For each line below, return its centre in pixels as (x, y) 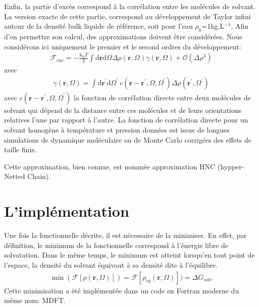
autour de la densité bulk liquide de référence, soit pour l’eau (98, 26)
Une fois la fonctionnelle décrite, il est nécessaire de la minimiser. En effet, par (125, 235)
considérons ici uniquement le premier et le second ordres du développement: (123, 46)
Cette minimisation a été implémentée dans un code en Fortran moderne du (122, 290)
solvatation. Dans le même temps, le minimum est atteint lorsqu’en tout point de (129, 255)
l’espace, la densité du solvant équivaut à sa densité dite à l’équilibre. (111, 264)
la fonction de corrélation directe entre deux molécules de (162, 97)
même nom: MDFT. (35, 300)
